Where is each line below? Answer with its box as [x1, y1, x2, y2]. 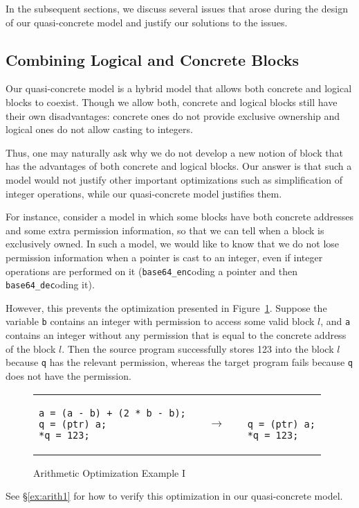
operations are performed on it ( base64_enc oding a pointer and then [6, 263, 297, 278]
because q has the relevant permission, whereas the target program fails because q [6, 355, 353, 369]
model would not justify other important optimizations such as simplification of [6, 172, 343, 186]
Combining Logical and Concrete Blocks [6, 49, 300, 70]
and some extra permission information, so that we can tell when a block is [6, 222, 324, 237]
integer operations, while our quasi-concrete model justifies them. [6, 186, 282, 200]
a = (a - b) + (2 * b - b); [39, 407, 186, 419]
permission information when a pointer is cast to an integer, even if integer [6, 249, 323, 264]
